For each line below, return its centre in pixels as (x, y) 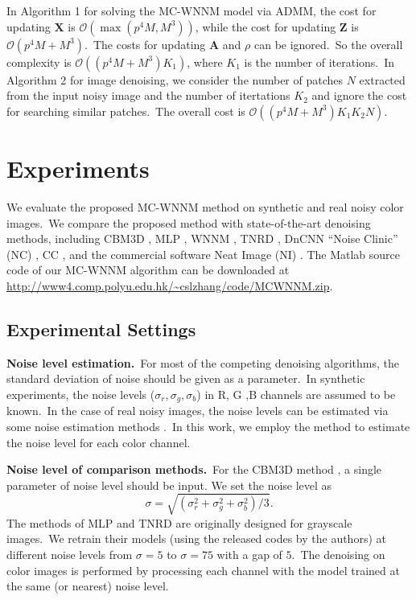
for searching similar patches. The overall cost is (126, 111)
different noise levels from (70, 555)
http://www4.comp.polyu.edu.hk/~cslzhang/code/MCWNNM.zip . (170, 285)
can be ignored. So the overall (328, 44)
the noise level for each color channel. (99, 442)
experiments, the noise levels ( (81, 394)
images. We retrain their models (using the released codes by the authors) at (196, 538)
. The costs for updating (145, 44)
